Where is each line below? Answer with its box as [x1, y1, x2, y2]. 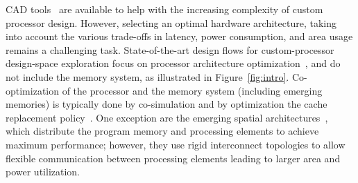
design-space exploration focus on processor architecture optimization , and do [6, 56, 341, 70]
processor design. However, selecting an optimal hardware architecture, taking [6, 15, 336, 30]
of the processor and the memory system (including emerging [62, 83, 323, 97]
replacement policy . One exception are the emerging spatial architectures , [6, 110, 328, 124]
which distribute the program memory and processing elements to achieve [6, 124, 319, 138]
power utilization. [6, 164, 80, 179]
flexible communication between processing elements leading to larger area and [6, 151, 341, 165]
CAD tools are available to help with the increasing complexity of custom [6, 2, 323, 16]
